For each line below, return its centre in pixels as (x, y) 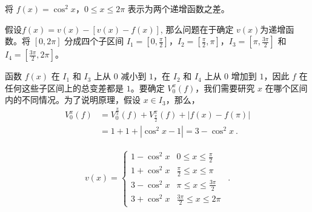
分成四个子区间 (94, 41)
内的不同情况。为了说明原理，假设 (73, 100)
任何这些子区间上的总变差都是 (64, 88)
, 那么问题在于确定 (197, 29)
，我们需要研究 (225, 88)
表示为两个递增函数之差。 (178, 8)
